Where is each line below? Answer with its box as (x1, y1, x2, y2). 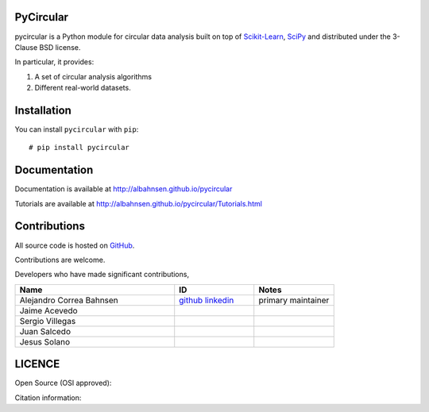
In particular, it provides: (14, 57, 95, 67)
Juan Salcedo (19, 325, 71, 337)
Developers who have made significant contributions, (14, 270, 190, 279)
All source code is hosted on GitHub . (14, 241, 135, 250)
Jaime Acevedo (19, 305, 79, 316)
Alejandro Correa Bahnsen (19, 295, 118, 306)
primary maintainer (258, 295, 330, 306)
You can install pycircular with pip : (14, 124, 139, 134)
